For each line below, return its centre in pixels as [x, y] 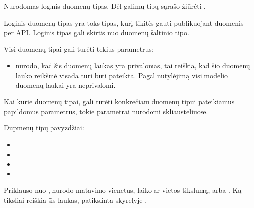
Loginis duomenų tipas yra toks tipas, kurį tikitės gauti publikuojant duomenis [124, 22]
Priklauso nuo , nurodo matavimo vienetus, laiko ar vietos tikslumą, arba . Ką [123, 190]
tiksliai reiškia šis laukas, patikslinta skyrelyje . [76, 199]
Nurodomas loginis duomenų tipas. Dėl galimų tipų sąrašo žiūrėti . [105, 6]
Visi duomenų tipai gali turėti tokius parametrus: [79, 49]
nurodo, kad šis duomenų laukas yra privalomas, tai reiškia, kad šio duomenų [133, 65]
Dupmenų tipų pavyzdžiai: [44, 128]
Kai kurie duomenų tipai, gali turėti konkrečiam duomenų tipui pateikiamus [119, 102]
